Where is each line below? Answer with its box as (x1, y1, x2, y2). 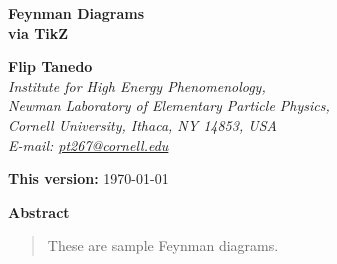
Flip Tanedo (8, 56, 93, 77)
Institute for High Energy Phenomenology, (8, 75, 266, 96)
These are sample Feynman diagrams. (47, 235, 279, 256)
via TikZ (8, 22, 69, 43)
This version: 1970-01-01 (8, 168, 169, 189)
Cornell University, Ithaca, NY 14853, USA (8, 114, 277, 135)
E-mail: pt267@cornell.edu (8, 134, 169, 155)
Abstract (8, 201, 70, 222)
